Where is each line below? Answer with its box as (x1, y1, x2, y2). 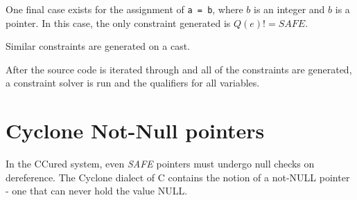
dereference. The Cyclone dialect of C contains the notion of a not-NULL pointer (6, 170, 350, 184)
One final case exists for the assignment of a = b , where (6, 2, 243, 16)
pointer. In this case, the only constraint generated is (6, 15, 231, 30)
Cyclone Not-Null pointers (6, 116, 265, 145)
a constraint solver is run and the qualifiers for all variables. (6, 75, 260, 90)
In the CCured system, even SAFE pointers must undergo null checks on (6, 156, 315, 171)
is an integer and (254, 2, 325, 16)
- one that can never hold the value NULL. (6, 183, 188, 198)
